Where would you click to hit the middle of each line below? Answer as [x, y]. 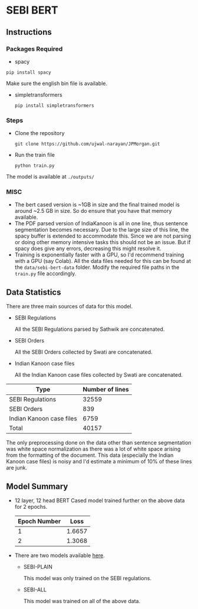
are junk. [17, 468]
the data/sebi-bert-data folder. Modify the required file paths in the [97, 267]
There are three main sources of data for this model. [70, 307]
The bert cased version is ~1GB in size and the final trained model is [97, 205]
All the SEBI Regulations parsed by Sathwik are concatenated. [90, 329]
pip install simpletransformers [54, 106]
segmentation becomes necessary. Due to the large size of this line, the [102, 230]
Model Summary [37, 486]
